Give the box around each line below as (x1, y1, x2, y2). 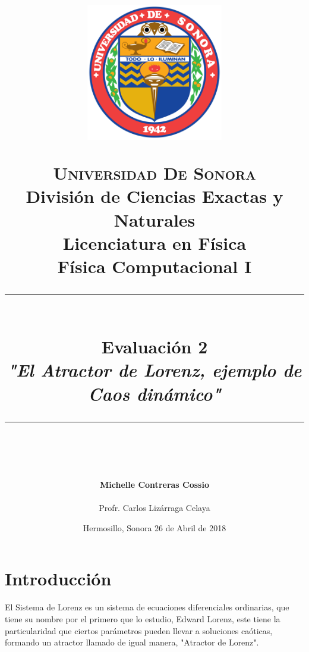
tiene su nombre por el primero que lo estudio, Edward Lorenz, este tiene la (5, 612, 280, 625)
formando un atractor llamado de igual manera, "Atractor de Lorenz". (5, 636, 259, 648)
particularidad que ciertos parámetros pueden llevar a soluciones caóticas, (5, 624, 273, 637)
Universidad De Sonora (53, 161, 256, 185)
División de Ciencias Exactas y (26, 184, 283, 208)
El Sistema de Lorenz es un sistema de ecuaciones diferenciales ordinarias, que (5, 601, 289, 613)
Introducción (5, 566, 112, 591)
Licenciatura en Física (62, 230, 247, 255)
